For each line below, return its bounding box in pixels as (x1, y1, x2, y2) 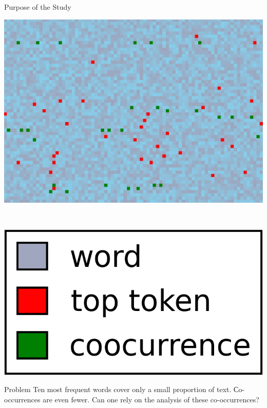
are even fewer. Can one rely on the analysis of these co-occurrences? (43, 394, 259, 404)
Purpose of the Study (4, 2, 71, 12)
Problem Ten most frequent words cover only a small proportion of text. (4, 384, 232, 395)
